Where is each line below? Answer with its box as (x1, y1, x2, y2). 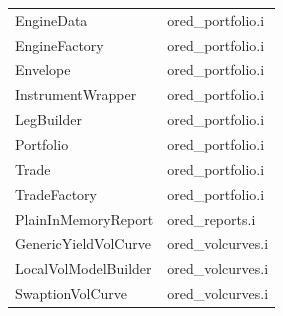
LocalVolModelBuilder (15, 258, 152, 279)
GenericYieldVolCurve (15, 233, 151, 254)
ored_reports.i (167, 208, 256, 229)
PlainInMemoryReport (15, 208, 154, 229)
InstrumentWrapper (15, 84, 137, 105)
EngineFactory (15, 34, 104, 55)
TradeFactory (15, 183, 97, 204)
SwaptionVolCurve (15, 283, 128, 304)
